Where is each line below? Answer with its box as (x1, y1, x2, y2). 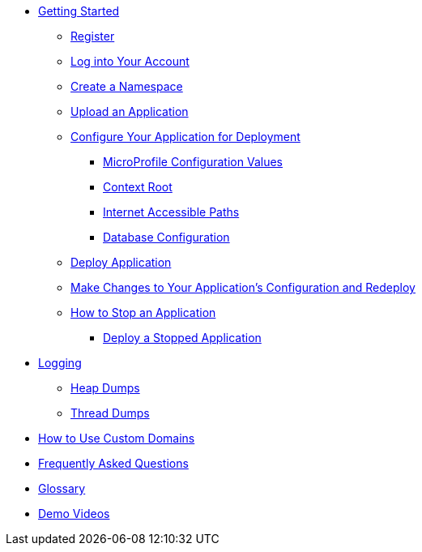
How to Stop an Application (70, 306, 216, 319)
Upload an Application (70, 105, 189, 118)
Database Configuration (103, 230, 230, 244)
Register (70, 29, 115, 43)
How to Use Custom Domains (38, 431, 195, 445)
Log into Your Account (70, 54, 190, 68)
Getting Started (38, 4, 120, 18)
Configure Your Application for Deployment (70, 130, 301, 143)
